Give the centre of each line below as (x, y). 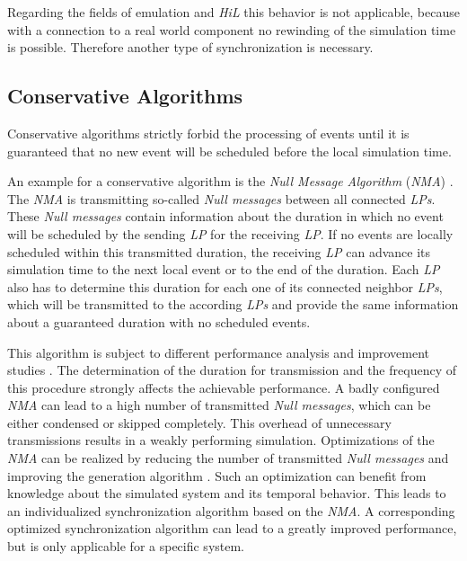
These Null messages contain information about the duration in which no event (225, 216)
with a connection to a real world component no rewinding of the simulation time (232, 29)
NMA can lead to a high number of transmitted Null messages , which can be (219, 405)
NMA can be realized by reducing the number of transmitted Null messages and (228, 458)
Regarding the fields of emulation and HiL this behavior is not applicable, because (233, 12)
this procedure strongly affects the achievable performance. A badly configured (224, 387)
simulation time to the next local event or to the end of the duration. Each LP (224, 269)
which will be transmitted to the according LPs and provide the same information (233, 304)
